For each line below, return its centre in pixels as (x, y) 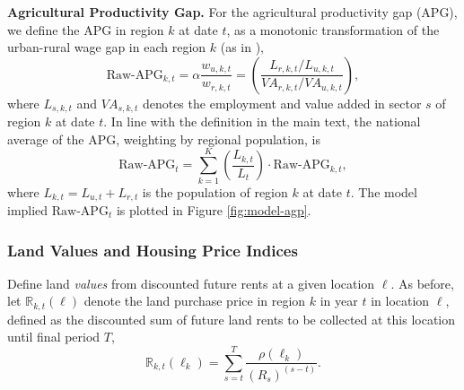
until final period (54, 337)
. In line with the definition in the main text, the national (262, 121)
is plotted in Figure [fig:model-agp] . (214, 210)
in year (339, 301)
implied (28, 210)
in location (400, 301)
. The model (384, 191)
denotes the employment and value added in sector (282, 103)
